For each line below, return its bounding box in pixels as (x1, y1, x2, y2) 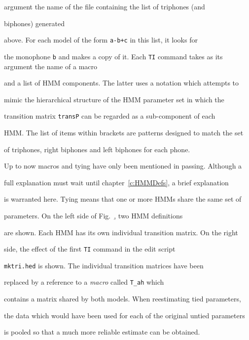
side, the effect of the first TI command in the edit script (4, 244, 176, 254)
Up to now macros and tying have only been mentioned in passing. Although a (4, 161, 242, 171)
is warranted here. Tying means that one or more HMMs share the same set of (4, 194, 242, 204)
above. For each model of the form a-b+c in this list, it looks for (4, 35, 198, 45)
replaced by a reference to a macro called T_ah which (4, 277, 164, 287)
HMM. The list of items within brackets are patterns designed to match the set (4, 127, 244, 137)
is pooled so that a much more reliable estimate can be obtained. (4, 327, 200, 337)
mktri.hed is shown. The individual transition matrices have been (4, 260, 204, 270)
